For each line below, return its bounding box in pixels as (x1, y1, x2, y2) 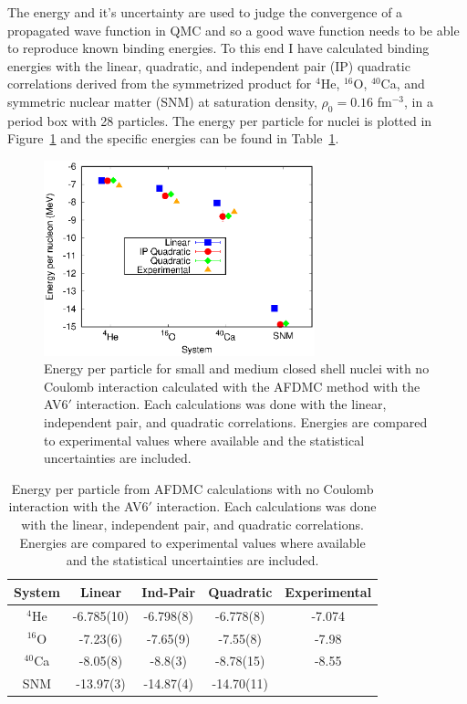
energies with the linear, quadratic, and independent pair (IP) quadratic (7, 56, 410, 75)
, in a (403, 91, 433, 110)
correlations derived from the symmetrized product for (7, 74, 312, 93)
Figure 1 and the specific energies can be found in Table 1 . (7, 129, 339, 148)
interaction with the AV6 (8, 497, 149, 516)
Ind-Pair (141, 582, 196, 601)
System (14, 582, 60, 601)
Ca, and (380, 74, 425, 93)
